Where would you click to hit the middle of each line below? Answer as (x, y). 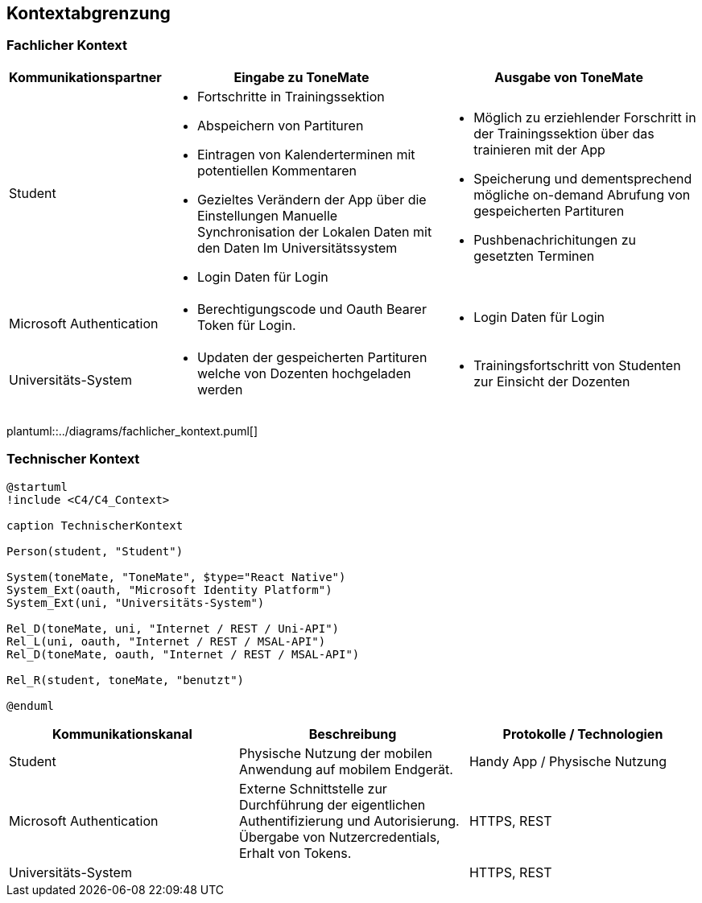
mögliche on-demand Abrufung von (582, 194)
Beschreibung (353, 734)
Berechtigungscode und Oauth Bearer (312, 309)
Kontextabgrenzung (89, 13)
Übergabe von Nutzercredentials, (339, 837)
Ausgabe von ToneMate (569, 77)
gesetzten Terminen (534, 256)
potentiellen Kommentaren (277, 170)
